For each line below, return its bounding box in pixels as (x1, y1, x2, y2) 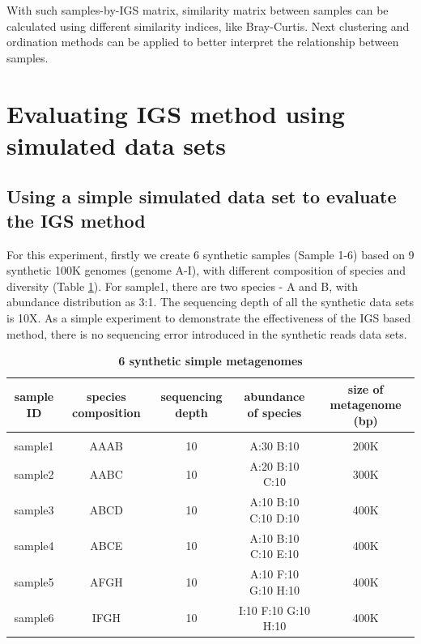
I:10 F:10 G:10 (238, 601, 311, 618)
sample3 (14, 501, 54, 518)
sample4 (14, 537, 54, 554)
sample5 (14, 573, 54, 590)
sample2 (14, 465, 54, 482)
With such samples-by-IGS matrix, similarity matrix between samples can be (6, 2, 389, 18)
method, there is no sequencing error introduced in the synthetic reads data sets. (6, 325, 407, 342)
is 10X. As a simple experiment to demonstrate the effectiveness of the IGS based (6, 309, 411, 326)
